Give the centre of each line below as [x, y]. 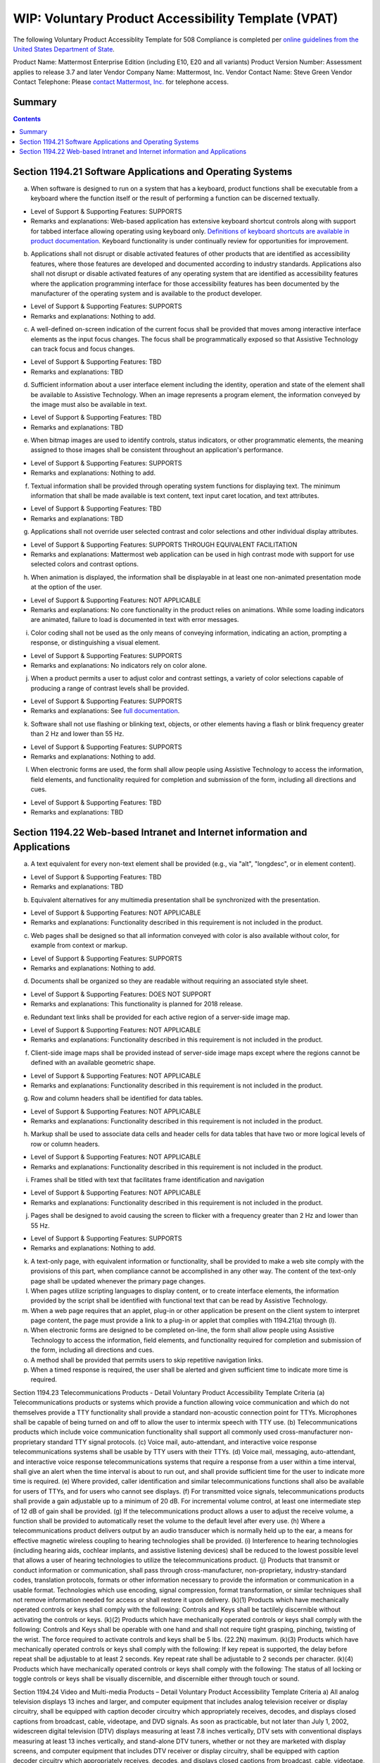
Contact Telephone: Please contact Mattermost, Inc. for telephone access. [121, 82]
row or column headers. [65, 1144]
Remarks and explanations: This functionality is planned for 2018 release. [137, 1004]
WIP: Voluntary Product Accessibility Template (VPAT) [176, 18]
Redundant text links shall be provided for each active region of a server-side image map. [160, 1017]
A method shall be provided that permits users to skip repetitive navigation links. [147, 1360]
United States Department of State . [64, 49]
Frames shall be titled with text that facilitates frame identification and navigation [147, 1180]
